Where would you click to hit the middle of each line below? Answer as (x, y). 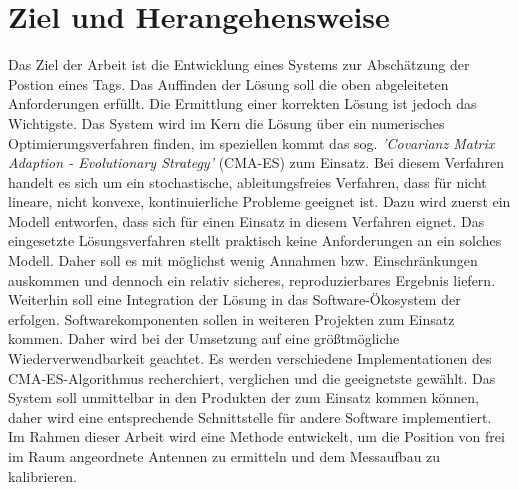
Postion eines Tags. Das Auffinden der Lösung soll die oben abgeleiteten (228, 83)
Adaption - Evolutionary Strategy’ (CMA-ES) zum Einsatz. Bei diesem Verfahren (256, 162)
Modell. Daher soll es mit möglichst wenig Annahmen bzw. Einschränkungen (243, 260)
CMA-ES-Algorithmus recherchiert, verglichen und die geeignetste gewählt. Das (252, 377)
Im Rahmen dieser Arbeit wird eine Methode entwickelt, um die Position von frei (256, 436)
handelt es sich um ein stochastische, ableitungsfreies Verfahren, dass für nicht (247, 181)
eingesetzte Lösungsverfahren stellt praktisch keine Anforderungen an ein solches (255, 240)
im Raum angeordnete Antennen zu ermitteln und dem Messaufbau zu (224, 456)
